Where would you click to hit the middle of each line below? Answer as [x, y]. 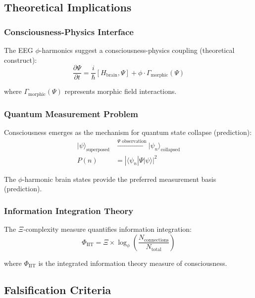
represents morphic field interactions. [121, 91]
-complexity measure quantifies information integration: [107, 229]
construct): [21, 60]
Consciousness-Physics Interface [69, 31]
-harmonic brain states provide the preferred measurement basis [119, 179]
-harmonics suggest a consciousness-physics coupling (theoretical [137, 50]
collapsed [170, 150]
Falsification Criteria [58, 289]
